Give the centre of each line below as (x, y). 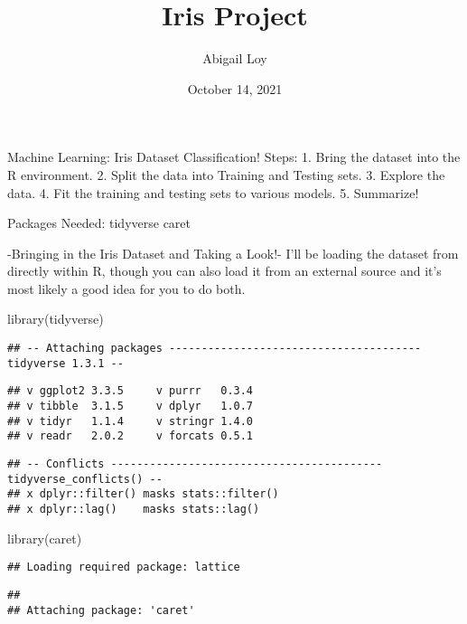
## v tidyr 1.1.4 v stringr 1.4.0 (131, 421)
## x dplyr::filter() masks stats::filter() (143, 494)
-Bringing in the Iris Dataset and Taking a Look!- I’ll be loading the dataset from (233, 253)
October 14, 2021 (235, 88)
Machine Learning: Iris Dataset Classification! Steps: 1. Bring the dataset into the (234, 157)
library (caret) (45, 538)
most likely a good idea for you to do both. (126, 288)
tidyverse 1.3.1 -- (65, 363)
